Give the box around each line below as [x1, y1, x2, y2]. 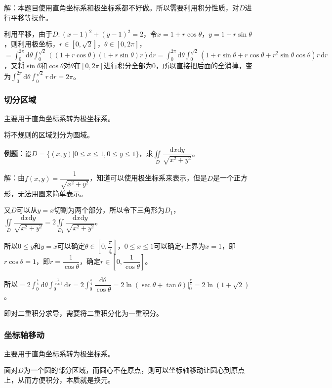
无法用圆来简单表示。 [17, 188, 87, 198]
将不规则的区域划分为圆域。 [4, 129, 94, 140]
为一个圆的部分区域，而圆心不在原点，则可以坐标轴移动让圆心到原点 [23, 365, 245, 375]
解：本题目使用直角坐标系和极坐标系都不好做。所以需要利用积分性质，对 [4, 2, 239, 12]
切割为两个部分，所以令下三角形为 [54, 205, 165, 215]
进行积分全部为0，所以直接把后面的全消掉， [104, 60, 246, 71]
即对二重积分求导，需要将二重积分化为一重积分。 [4, 307, 163, 318]
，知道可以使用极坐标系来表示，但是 [89, 172, 207, 183]
